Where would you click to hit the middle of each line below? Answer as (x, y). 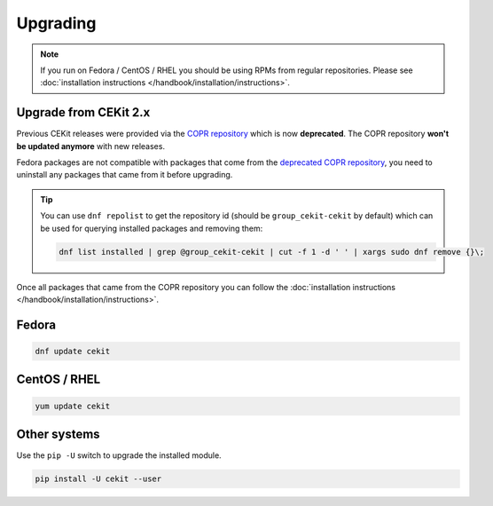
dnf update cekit (73, 351)
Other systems (59, 434)
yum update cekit (73, 406)
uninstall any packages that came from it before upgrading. (125, 175)
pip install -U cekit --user (98, 479)
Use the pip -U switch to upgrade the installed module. (119, 455)
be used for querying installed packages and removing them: (152, 228)
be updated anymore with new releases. (91, 146)
